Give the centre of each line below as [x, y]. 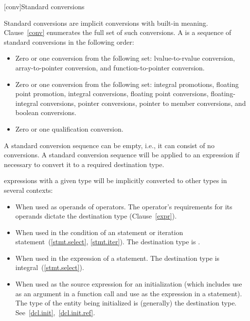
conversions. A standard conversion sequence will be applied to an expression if [122, 155]
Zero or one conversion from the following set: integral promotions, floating [127, 84]
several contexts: [28, 190]
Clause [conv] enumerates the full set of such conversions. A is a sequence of [118, 32]
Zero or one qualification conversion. [69, 128]
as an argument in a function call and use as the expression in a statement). [129, 293]
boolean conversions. [46, 112]
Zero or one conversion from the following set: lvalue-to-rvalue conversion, [125, 58]
